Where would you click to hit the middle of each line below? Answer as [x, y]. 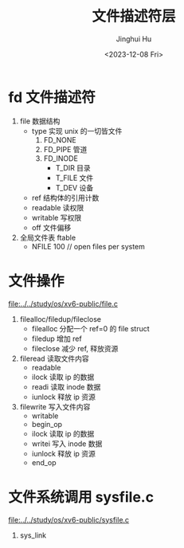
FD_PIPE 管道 [65, 149]
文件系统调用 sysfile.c [81, 497]
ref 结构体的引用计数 [65, 198]
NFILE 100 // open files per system [88, 246]
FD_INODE [61, 158]
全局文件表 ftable [48, 237]
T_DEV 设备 [74, 187]
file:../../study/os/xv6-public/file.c [63, 303]
